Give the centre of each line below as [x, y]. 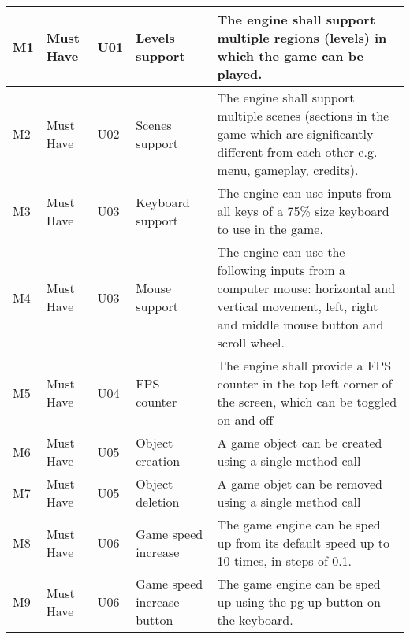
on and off [245, 420]
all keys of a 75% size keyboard [303, 211]
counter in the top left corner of [305, 383]
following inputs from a [281, 270]
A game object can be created [300, 442]
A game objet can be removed [300, 483]
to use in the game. [270, 229]
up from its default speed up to [304, 542]
